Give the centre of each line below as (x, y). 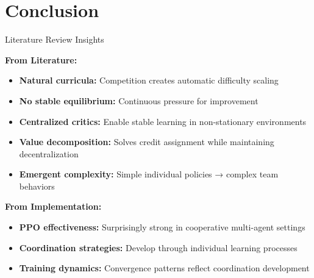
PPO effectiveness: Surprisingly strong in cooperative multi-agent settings (162, 227)
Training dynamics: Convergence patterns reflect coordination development (164, 268)
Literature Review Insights (55, 39)
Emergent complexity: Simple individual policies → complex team (149, 174)
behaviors (37, 186)
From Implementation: (53, 206)
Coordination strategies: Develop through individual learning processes (158, 247)
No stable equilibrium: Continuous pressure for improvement (139, 100)
